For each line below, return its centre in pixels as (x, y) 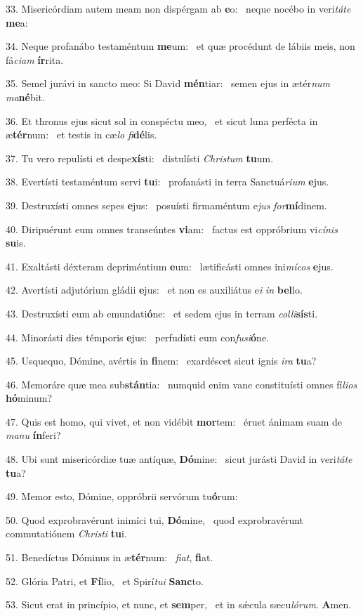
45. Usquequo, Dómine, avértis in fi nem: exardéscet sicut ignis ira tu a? (161, 361)
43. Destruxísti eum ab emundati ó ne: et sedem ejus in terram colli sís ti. (162, 313)
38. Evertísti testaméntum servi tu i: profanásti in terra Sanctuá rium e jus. (167, 182)
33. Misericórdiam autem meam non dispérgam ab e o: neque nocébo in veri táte (178, 8)
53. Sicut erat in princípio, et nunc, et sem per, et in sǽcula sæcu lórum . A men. (179, 604)
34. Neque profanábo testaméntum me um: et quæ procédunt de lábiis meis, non (180, 46)
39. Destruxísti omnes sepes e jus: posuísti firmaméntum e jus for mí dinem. (166, 205)
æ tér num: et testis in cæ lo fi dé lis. (81, 135)
